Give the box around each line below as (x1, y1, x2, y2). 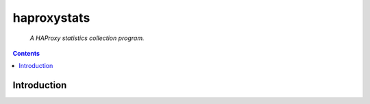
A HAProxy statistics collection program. (29, 34, 145, 42)
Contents (12, 49, 40, 57)
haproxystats (12, 10, 90, 25)
